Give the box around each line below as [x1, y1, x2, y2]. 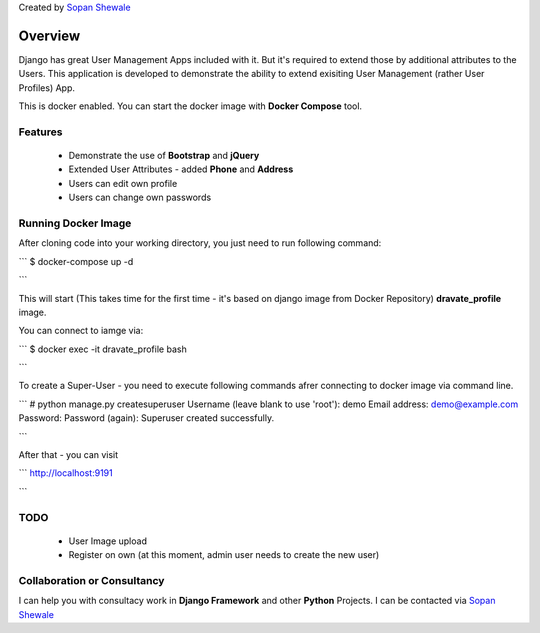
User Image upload [68, 535, 147, 547]
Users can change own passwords [68, 191, 212, 204]
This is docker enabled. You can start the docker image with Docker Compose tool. [18, 100, 363, 112]
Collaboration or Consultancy [18, 573, 165, 587]
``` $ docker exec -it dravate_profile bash [18, 343, 187, 355]
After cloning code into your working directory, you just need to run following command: [18, 237, 382, 249]
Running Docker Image [18, 216, 132, 230]
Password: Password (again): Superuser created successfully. [18, 412, 275, 424]
